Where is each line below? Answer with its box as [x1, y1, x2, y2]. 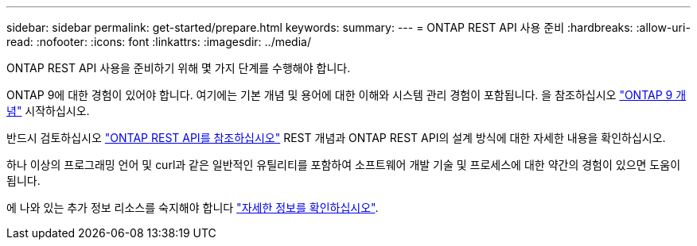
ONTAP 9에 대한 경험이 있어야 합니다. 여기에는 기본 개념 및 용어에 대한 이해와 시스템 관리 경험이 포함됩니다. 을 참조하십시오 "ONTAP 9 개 [6, 88, 687, 102]
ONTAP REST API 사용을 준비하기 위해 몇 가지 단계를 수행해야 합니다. [6, 61, 351, 75]
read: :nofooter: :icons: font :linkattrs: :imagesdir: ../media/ [6, 35, 311, 48]
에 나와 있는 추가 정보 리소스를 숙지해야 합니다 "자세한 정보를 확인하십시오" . [6, 201, 379, 214]
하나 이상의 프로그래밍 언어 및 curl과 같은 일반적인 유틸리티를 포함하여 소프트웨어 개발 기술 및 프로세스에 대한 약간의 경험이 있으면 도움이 [6, 158, 681, 171]
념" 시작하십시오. [6, 104, 90, 117]
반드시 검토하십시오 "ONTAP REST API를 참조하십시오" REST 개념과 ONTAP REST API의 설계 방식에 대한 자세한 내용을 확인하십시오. [6, 131, 666, 144]
